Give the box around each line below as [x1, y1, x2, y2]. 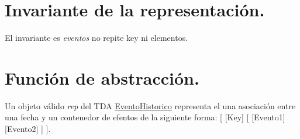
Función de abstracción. [5, 65, 199, 89]
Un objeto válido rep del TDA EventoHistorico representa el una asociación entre [5, 99, 296, 112]
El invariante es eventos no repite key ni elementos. [5, 32, 188, 44]
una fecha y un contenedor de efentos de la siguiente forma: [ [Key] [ [5, 111, 249, 123]
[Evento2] [5, 123, 39, 135]
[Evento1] [251, 111, 285, 123]
